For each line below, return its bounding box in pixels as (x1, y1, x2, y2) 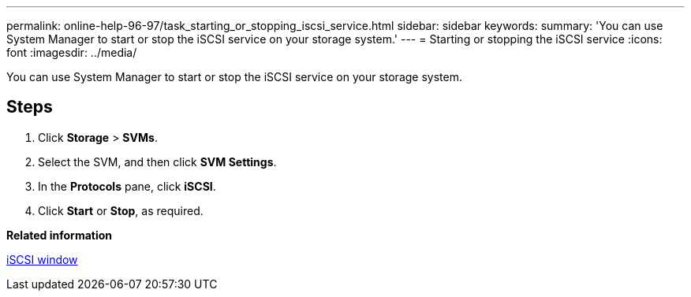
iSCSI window (6, 252, 78, 266)
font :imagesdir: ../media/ (6, 46, 137, 59)
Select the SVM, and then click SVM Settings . (38, 154, 277, 169)
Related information (6, 228, 113, 242)
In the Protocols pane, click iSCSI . (38, 179, 216, 193)
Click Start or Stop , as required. (38, 203, 204, 217)
